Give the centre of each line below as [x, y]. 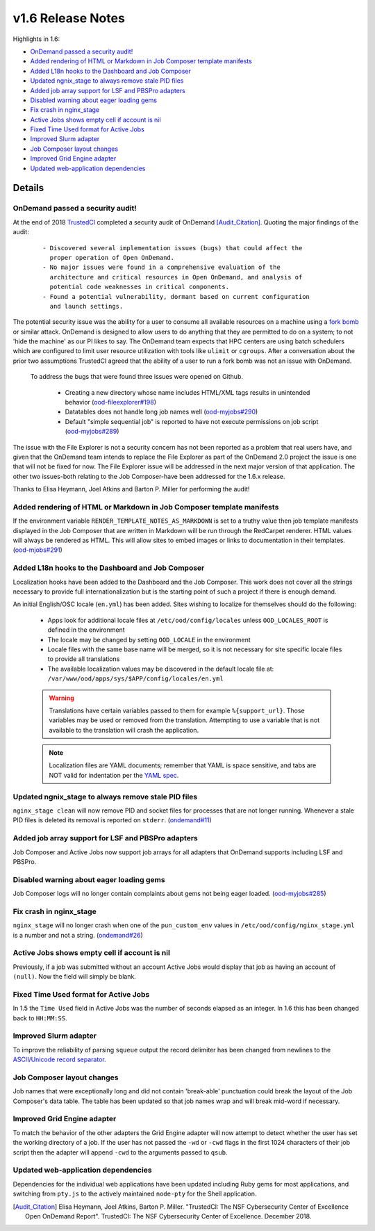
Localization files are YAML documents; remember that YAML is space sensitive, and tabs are [183, 765]
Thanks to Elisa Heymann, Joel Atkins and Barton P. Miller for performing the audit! [131, 489]
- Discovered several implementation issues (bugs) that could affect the [173, 248]
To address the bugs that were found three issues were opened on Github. [136, 377]
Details [28, 188]
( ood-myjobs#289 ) [92, 432]
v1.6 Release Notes [69, 18]
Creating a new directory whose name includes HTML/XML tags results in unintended [187, 392]
